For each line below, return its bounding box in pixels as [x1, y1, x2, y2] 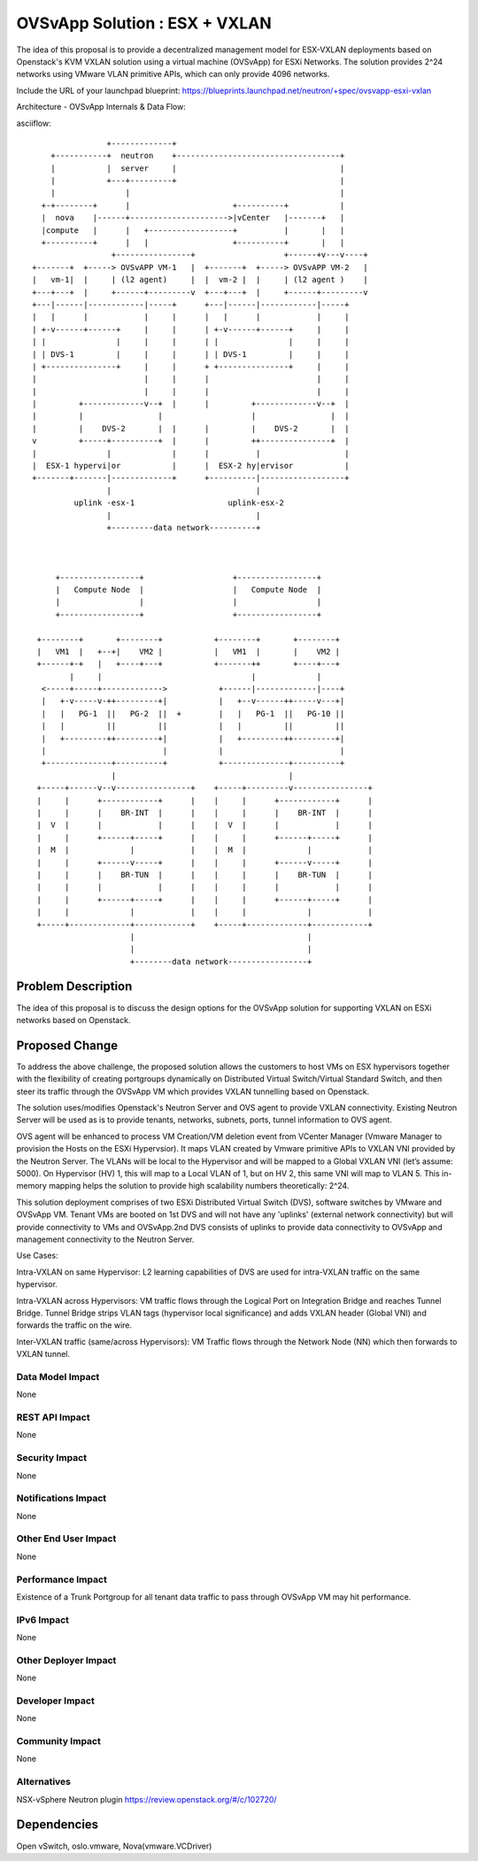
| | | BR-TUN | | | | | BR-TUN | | [36, 869, 374, 880]
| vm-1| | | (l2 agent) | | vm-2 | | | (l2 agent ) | [32, 275, 368, 285]
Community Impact [16, 1735, 101, 1748]
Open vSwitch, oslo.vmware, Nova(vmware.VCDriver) [16, 1841, 212, 1851]
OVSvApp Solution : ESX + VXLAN [16, 13, 272, 33]
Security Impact [16, 1452, 88, 1464]
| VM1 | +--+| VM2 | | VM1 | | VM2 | [36, 647, 341, 656]
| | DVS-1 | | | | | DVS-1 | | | [32, 349, 350, 359]
